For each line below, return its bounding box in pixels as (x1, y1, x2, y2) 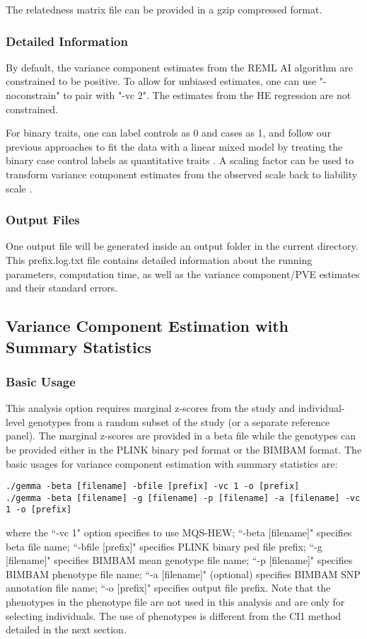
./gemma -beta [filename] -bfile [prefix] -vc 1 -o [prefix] (6, 481, 300, 492)
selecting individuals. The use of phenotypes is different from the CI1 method (6, 608, 342, 623)
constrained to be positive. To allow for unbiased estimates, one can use (6, 74, 317, 88)
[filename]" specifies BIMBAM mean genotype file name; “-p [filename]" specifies (6, 553, 353, 568)
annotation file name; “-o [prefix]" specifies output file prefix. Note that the (6, 580, 331, 595)
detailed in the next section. (6, 622, 127, 637)
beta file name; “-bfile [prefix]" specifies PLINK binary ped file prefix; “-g (6, 539, 322, 553)
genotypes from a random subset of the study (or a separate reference (28, 414, 330, 429)
